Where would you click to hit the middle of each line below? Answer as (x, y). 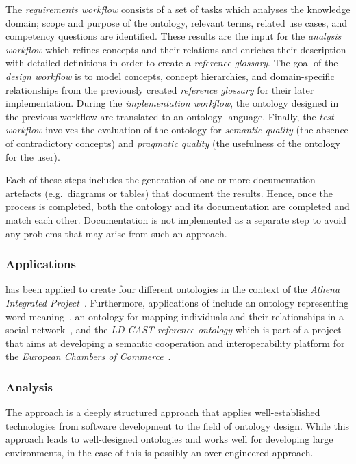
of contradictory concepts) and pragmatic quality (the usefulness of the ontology (173, 143)
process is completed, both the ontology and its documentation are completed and (178, 206)
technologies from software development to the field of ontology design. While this (178, 425)
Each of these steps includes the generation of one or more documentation (161, 180)
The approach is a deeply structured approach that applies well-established (163, 412)
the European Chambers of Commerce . (88, 356)
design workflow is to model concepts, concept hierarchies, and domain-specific (170, 76)
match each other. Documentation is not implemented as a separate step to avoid (176, 219)
